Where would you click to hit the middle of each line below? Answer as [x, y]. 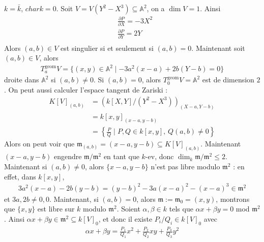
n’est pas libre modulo [185, 166]
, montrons [233, 199]
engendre [68, 156]
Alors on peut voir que [39, 144]
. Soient [128, 209]
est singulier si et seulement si [107, 48]
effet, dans [20, 176]
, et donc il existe [125, 218]
